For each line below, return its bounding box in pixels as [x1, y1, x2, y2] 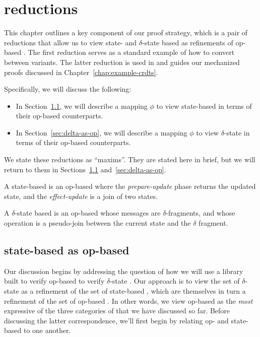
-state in [224, 127, 250, 138]
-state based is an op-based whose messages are [15, 208, 161, 218]
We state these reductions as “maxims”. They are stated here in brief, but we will [4, 154, 255, 165]
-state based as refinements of [142, 37, 233, 47]
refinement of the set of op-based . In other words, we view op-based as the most [4, 295, 253, 306]
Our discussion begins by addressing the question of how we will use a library [4, 265, 243, 276]
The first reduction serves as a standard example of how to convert [28, 47, 235, 57]
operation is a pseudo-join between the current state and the [4, 218, 191, 228]
